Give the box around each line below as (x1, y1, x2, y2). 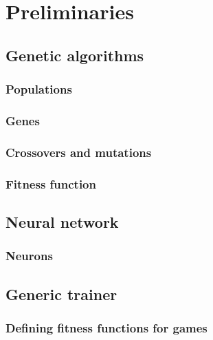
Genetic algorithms (5, 44, 144, 65)
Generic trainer (5, 283, 117, 304)
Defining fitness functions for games (5, 319, 208, 336)
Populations (5, 81, 72, 98)
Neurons (5, 247, 53, 264)
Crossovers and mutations (5, 143, 152, 160)
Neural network (5, 211, 119, 232)
